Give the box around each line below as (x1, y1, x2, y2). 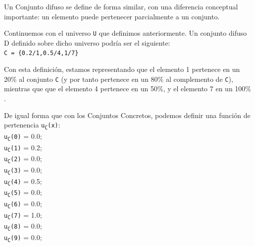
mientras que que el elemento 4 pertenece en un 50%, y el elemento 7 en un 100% (4, 83, 251, 94)
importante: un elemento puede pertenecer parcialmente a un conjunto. (4, 11, 220, 21)
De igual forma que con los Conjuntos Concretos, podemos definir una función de (4, 110, 251, 120)
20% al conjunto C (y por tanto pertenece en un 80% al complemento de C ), (4, 73, 233, 84)
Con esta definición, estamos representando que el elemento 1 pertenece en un (4, 64, 240, 74)
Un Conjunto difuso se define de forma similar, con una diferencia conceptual (4, 1, 238, 11)
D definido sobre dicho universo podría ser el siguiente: (4, 37, 170, 48)
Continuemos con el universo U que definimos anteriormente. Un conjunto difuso (4, 28, 247, 38)
